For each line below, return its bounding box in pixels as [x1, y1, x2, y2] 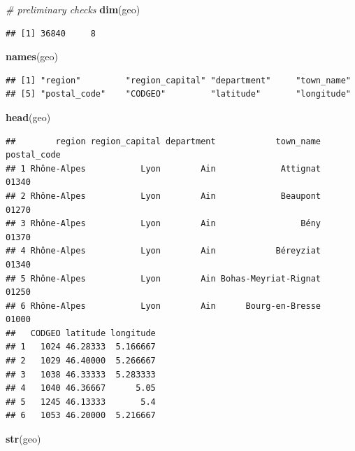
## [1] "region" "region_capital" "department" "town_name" [6, 75, 351, 85]
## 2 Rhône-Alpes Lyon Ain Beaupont [6, 190, 321, 201]
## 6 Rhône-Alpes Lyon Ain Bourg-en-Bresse [6, 300, 321, 311]
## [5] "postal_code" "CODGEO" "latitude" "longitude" [6, 89, 351, 99]
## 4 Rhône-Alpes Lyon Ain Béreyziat [6, 246, 321, 256]
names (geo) [6, 49, 59, 64]
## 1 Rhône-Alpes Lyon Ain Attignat [6, 163, 321, 174]
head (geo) [6, 109, 51, 124]
